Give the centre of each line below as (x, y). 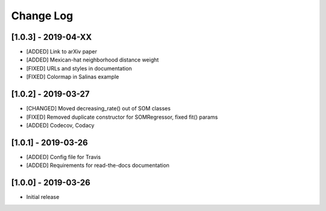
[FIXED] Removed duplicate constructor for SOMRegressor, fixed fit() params (122, 117)
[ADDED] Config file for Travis (63, 157)
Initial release (43, 197)
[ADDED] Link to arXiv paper (62, 52)
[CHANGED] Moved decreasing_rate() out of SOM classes (98, 109)
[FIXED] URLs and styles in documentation (79, 68)
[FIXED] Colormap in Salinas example (73, 77)
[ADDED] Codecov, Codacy (60, 125)
